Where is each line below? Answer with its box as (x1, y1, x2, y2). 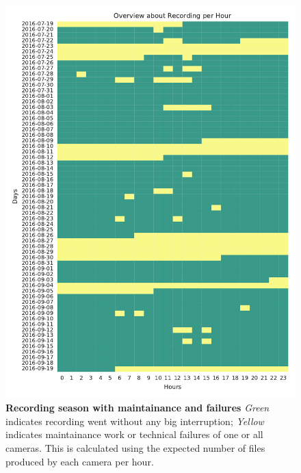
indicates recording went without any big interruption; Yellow (5, 413, 264, 428)
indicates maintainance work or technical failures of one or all (5, 427, 263, 442)
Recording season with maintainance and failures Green (5, 400, 270, 415)
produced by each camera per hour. (5, 454, 154, 468)
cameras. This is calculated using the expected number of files (5, 440, 265, 455)
